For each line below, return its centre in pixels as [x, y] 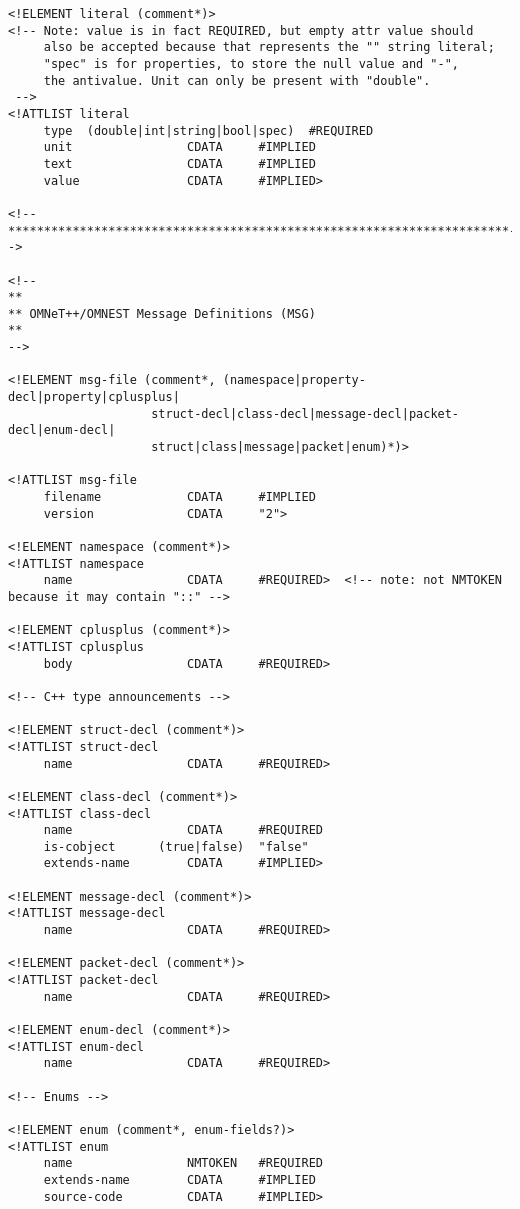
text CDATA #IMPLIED [179, 163]
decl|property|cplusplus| [94, 397]
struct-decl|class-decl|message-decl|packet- [305, 413]
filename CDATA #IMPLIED [179, 497]
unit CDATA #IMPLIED [179, 147]
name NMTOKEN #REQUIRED [183, 1163]
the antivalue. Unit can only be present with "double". [237, 80]
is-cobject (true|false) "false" [176, 846]
